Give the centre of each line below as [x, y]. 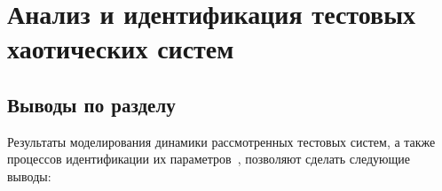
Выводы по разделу [91, 104]
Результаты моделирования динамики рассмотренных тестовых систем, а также [221, 141]
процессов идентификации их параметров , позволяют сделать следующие [209, 159]
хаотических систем [121, 48]
